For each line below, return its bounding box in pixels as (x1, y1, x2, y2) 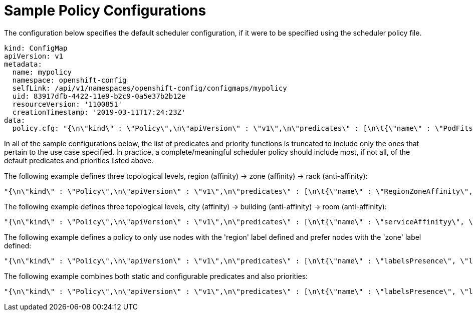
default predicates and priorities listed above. (4, 156, 153, 165)
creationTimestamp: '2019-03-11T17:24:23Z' (12, 108, 186, 116)
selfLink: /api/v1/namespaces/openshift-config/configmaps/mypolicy (12, 84, 287, 92)
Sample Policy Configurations (4, 2, 206, 19)
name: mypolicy (12, 68, 72, 76)
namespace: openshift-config (12, 76, 127, 84)
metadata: (4, 60, 42, 68)
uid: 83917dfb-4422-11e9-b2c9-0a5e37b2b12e (12, 92, 186, 100)
